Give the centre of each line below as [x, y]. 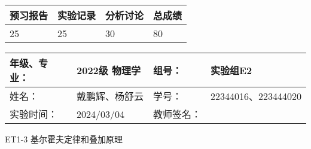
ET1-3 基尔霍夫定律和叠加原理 [64, 139]
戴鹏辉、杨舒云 [110, 96]
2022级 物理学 [108, 70]
